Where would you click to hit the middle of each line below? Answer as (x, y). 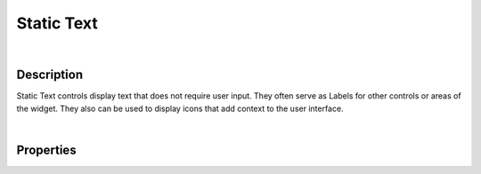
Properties (46, 150)
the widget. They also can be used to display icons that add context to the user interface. (180, 108)
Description (50, 75)
